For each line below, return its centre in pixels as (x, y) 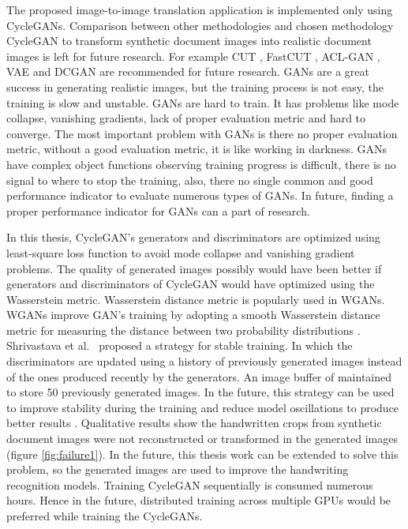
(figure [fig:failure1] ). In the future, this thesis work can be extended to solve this (202, 454)
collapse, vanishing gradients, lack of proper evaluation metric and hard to (186, 118)
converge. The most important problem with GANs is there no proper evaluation (202, 133)
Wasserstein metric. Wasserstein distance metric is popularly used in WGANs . (196, 299)
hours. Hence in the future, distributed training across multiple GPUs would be (199, 500)
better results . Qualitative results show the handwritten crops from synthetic (194, 423)
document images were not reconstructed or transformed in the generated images (202, 439)
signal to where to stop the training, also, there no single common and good (190, 180)
